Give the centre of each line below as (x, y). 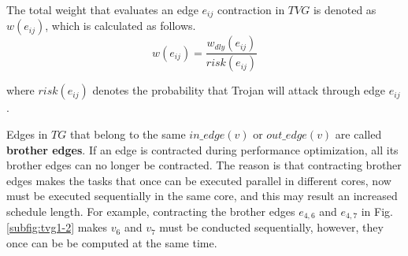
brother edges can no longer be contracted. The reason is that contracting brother (204, 165)
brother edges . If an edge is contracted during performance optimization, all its (202, 149)
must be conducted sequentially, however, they (271, 227)
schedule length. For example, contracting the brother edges (151, 211)
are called (358, 134)
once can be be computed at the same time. (112, 242)
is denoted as (345, 9)
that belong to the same (128, 134)
